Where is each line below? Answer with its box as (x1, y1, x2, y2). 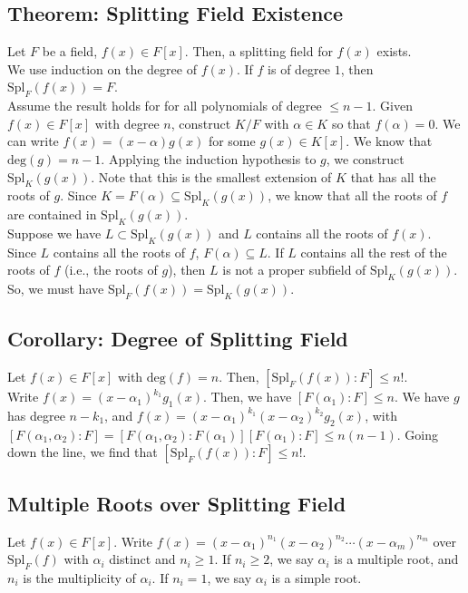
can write (7, 131, 59, 151)
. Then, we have (203, 387, 292, 406)
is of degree (268, 59, 331, 78)
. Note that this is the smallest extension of (91, 167, 332, 186)
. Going (396, 424, 438, 443)
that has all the (350, 167, 436, 186)
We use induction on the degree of (7, 59, 197, 78)
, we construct (326, 149, 405, 168)
